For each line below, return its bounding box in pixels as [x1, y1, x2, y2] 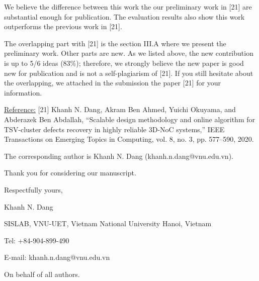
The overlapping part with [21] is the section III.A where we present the [4, 38, 226, 48]
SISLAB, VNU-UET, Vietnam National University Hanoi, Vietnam [4, 218, 212, 229]
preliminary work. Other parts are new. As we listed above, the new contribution [4, 48, 253, 58]
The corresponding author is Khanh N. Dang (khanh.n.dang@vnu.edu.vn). [4, 150, 233, 161]
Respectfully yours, [4, 184, 63, 195]
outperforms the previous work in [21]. [4, 21, 122, 32]
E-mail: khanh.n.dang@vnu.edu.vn [4, 252, 110, 262]
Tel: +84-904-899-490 [4, 235, 69, 245]
